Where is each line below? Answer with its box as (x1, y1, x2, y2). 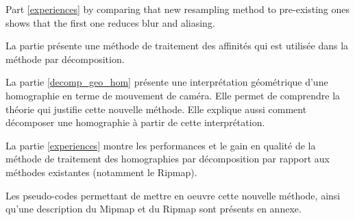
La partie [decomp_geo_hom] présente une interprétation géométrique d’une (5, 75, 328, 89)
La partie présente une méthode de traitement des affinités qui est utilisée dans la (5, 38, 349, 53)
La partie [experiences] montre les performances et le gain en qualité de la (5, 138, 316, 152)
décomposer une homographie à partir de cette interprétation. (5, 115, 265, 130)
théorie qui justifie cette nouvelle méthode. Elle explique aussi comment (5, 101, 307, 116)
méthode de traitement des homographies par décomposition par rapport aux (5, 151, 330, 166)
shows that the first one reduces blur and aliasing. (5, 15, 215, 29)
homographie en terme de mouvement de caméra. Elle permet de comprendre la (5, 88, 341, 102)
